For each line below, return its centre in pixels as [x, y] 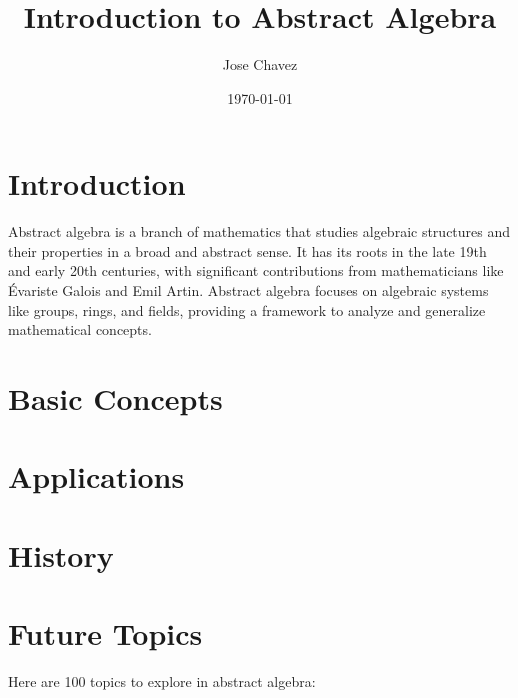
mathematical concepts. [80, 329]
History [61, 554]
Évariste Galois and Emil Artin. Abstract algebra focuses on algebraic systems [248, 290]
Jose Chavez [260, 64]
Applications [96, 476]
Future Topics [105, 633]
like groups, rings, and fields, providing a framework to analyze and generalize [247, 309]
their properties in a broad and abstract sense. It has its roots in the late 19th [247, 250]
